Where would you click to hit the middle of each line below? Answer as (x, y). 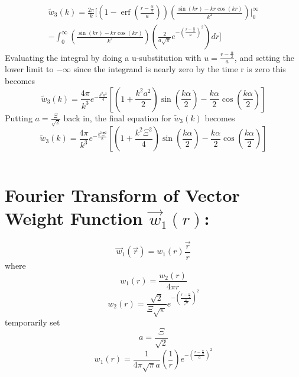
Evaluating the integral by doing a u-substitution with (103, 57)
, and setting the (264, 57)
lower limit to (29, 69)
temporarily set (32, 322)
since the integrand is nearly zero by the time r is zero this (180, 69)
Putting (19, 117)
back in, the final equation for (117, 117)
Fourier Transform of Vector (122, 194)
